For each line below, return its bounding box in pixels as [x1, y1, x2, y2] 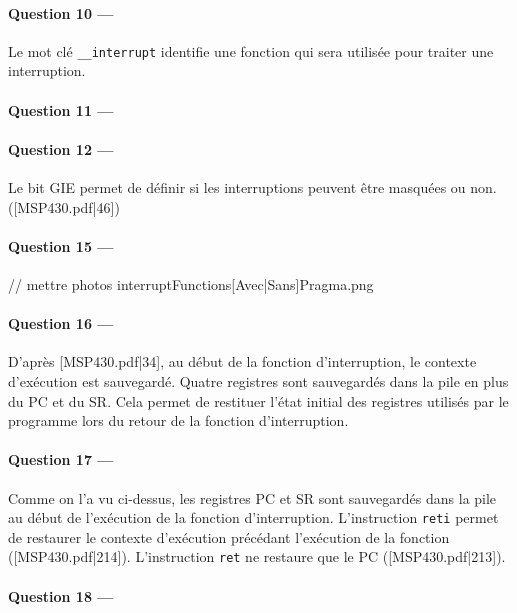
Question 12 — [8, 138, 114, 159]
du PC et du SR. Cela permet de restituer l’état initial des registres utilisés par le [8, 390, 509, 411]
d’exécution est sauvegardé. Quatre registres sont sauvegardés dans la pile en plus [8, 371, 509, 391]
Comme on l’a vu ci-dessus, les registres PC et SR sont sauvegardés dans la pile [8, 487, 497, 508]
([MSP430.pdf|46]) [8, 196, 120, 217]
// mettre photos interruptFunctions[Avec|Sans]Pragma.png [8, 274, 374, 295]
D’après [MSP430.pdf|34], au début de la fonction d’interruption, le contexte [8, 351, 477, 372]
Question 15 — [8, 235, 114, 256]
